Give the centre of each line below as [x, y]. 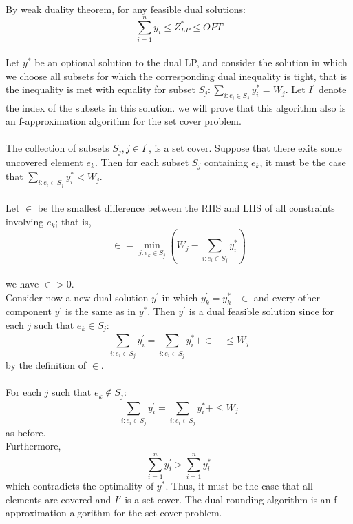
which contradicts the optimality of [80, 485]
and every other [287, 297]
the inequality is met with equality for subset [100, 89]
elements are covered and [58, 499]
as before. [26, 432]
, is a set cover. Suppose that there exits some [245, 148]
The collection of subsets [57, 148]
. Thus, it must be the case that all [239, 485]
